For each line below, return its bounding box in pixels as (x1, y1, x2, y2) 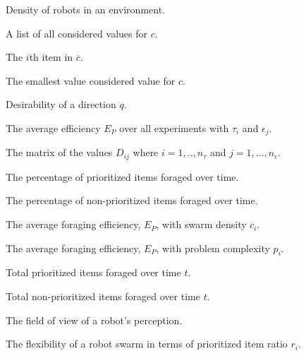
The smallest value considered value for (6, 73, 176, 88)
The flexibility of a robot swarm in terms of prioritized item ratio (6, 336, 288, 351)
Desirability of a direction (6, 97, 116, 112)
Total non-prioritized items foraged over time (6, 289, 200, 304)
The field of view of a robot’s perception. (6, 312, 183, 327)
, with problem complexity (156, 240, 270, 255)
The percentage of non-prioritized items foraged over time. (6, 193, 258, 208)
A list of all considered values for (6, 25, 147, 40)
